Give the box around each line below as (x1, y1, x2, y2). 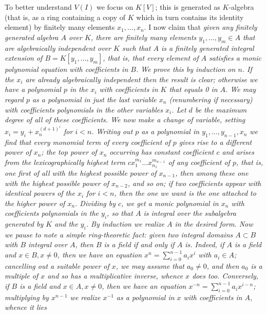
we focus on (96, 2, 133, 12)
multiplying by (5, 291, 49, 302)
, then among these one (175, 167, 249, 178)
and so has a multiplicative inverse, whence (47, 270, 183, 281)
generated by (5, 218, 44, 229)
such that (122, 42, 151, 53)
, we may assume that (116, 260, 184, 271)
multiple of (5, 270, 39, 281)
